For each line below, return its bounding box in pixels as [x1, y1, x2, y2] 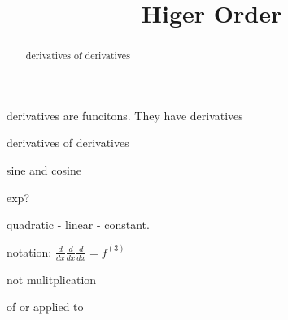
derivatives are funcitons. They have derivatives [7, 106, 243, 123]
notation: [7, 243, 52, 260]
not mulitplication [7, 270, 97, 288]
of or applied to [7, 298, 84, 315]
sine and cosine [7, 162, 81, 179]
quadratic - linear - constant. [7, 216, 150, 233]
